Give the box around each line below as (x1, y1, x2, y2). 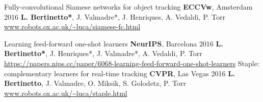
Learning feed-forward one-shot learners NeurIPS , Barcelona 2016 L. (4, 38, 223, 48)
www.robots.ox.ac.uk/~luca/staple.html (4, 87, 127, 98)
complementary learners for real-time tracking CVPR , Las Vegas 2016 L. (4, 68, 235, 78)
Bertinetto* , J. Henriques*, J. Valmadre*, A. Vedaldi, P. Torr (4, 48, 202, 59)
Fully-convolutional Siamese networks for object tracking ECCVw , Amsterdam (4, 2, 253, 12)
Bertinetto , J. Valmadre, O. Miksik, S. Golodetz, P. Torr (4, 78, 186, 88)
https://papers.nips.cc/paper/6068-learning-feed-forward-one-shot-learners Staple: (4, 58, 259, 68)
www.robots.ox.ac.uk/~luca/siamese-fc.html (4, 21, 141, 32)
